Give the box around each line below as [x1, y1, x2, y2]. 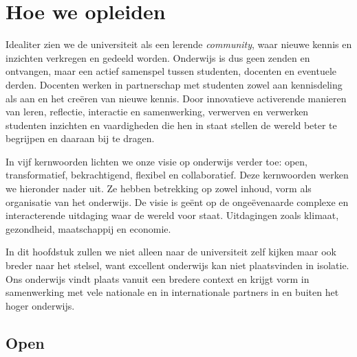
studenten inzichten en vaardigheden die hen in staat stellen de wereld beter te [6, 117, 337, 132]
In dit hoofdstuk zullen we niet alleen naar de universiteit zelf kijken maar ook [6, 244, 336, 259]
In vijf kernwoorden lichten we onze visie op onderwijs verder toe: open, [6, 154, 308, 168]
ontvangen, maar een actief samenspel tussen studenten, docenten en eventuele [6, 64, 337, 78]
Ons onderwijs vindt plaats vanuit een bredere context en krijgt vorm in [6, 271, 310, 286]
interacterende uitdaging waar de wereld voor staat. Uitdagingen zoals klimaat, [6, 208, 339, 222]
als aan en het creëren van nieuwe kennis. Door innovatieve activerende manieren [6, 91, 347, 105]
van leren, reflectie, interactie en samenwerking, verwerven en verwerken [6, 104, 309, 119]
